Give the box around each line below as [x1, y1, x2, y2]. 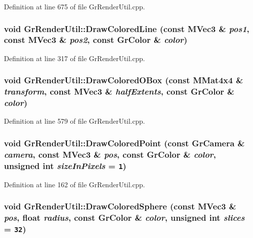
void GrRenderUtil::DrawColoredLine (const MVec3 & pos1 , [4, 22, 250, 34]
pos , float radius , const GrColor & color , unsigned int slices [4, 211, 245, 224]
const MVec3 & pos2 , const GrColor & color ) [4, 34, 188, 46]
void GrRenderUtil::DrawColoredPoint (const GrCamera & [4, 136, 245, 149]
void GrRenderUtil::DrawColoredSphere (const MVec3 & [4, 200, 236, 212]
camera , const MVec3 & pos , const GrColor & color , [4, 148, 216, 160]
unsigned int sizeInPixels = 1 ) [4, 159, 126, 171]
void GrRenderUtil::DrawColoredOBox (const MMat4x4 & [4, 74, 243, 86]
